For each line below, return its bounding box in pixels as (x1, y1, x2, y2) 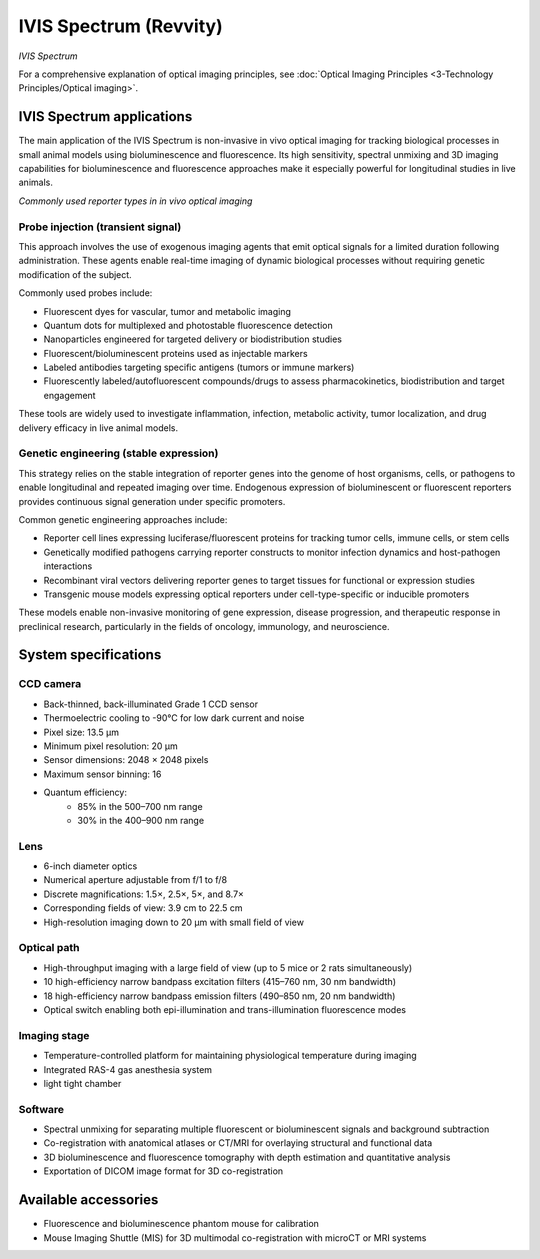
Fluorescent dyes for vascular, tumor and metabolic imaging (43, 305, 292, 317)
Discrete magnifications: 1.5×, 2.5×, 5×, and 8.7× (43, 888, 245, 900)
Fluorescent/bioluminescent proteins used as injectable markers (43, 347, 309, 359)
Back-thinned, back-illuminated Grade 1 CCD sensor (43, 698, 259, 710)
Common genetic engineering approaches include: (18, 513, 228, 525)
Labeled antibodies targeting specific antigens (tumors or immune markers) (43, 361, 355, 374)
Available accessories (18, 1191, 159, 1209)
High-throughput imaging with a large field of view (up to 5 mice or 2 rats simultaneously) (43, 961, 413, 974)
